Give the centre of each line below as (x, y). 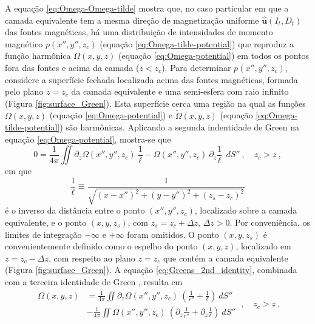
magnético (24, 43)
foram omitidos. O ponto (173, 234)
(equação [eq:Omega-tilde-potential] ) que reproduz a (197, 43)
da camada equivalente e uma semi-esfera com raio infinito (180, 91)
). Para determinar (196, 67)
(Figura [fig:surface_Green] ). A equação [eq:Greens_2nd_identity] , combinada (151, 270)
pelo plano (24, 91)
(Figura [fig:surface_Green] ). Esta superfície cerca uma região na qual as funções (155, 103)
